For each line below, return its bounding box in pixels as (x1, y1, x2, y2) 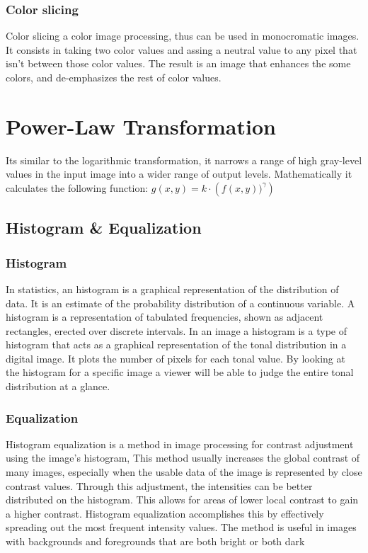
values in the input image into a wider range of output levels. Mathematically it (6, 166, 352, 181)
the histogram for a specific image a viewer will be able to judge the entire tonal (6, 365, 354, 380)
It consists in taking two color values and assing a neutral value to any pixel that (6, 42, 357, 57)
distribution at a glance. (6, 379, 110, 394)
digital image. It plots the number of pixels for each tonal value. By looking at (6, 350, 345, 365)
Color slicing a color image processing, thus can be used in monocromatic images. (6, 28, 360, 43)
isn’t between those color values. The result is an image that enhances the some (6, 56, 351, 71)
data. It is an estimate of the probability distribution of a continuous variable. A (6, 295, 355, 310)
